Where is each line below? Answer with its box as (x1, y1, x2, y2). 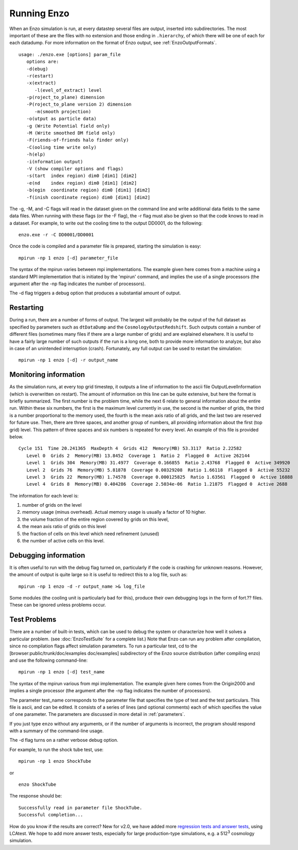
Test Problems (9, 615, 57, 624)
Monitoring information (9, 370, 85, 379)
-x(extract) (26, 80, 57, 86)
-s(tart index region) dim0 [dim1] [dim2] (26, 173, 137, 179)
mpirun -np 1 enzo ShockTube (18, 758, 91, 764)
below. (9, 434, 23, 440)
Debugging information (9, 551, 85, 560)
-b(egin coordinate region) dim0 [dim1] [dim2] (26, 187, 151, 193)
